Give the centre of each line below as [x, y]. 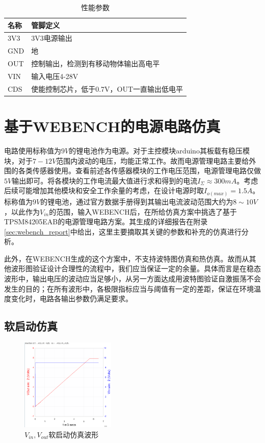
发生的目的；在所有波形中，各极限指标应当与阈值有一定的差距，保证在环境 [129, 288]
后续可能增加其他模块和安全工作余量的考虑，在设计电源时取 [104, 190]
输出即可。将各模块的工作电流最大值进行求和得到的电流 [105, 180]
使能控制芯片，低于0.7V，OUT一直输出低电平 [107, 88]
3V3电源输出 [52, 38]
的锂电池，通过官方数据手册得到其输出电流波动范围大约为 [137, 201]
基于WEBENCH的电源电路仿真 [112, 126]
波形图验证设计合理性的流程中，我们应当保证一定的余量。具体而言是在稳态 [136, 268]
